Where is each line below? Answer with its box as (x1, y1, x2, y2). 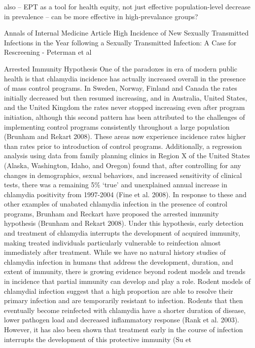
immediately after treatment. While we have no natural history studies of (4, 247, 226, 257)
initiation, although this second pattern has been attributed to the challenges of (4, 111, 245, 122)
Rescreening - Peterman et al (4, 47, 92, 57)
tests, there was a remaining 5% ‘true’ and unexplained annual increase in (4, 179, 227, 190)
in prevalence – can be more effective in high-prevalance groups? (4, 11, 198, 21)
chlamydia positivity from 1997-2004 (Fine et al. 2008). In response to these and (4, 189, 247, 199)
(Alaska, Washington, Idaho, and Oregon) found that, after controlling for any (4, 160, 241, 170)
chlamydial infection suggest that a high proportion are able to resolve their (4, 285, 233, 296)
